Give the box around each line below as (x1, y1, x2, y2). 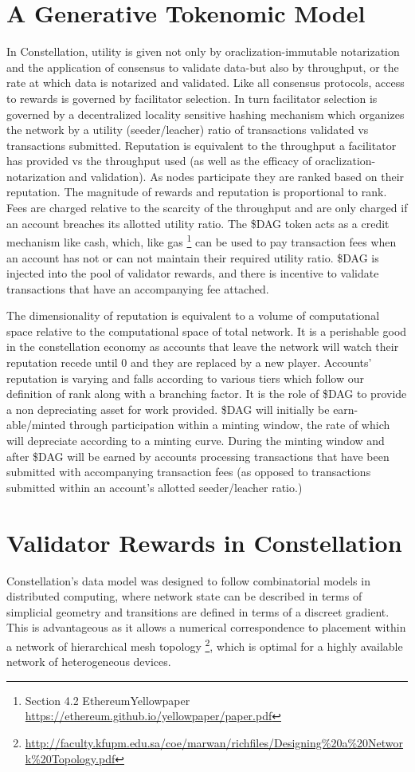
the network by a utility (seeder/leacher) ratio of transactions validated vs (6, 121, 369, 138)
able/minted (6, 416, 66, 433)
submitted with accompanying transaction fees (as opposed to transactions (6, 463, 371, 480)
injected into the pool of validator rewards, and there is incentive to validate (6, 265, 379, 282)
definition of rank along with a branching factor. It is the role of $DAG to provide (6, 385, 407, 402)
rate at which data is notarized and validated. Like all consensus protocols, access (6, 74, 405, 91)
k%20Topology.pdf (25, 750, 115, 766)
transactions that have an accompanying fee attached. (6, 280, 269, 297)
